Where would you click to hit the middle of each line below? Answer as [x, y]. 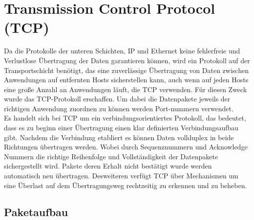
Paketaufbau [36, 211]
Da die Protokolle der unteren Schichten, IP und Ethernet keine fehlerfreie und [122, 51]
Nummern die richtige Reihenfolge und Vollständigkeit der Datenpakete [111, 156]
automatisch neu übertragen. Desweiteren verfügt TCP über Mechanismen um [121, 176]
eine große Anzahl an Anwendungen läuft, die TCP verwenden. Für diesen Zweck [126, 89]
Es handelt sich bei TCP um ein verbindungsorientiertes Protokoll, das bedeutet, [125, 118]
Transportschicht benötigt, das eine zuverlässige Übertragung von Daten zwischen [126, 70]
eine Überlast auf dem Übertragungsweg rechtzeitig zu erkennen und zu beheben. [126, 185]
